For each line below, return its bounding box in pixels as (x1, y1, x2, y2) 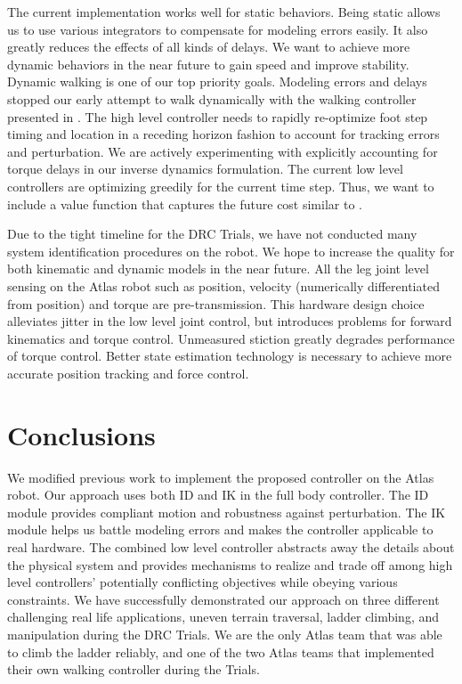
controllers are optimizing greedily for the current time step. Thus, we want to (7, 176, 434, 195)
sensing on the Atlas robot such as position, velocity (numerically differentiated (7, 276, 440, 295)
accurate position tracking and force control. (7, 363, 249, 382)
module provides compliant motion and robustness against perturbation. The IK (7, 502, 446, 521)
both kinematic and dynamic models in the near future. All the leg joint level (7, 259, 429, 278)
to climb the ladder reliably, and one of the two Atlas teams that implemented (7, 642, 434, 661)
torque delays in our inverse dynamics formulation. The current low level (7, 159, 403, 178)
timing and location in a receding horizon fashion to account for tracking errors (7, 125, 440, 143)
